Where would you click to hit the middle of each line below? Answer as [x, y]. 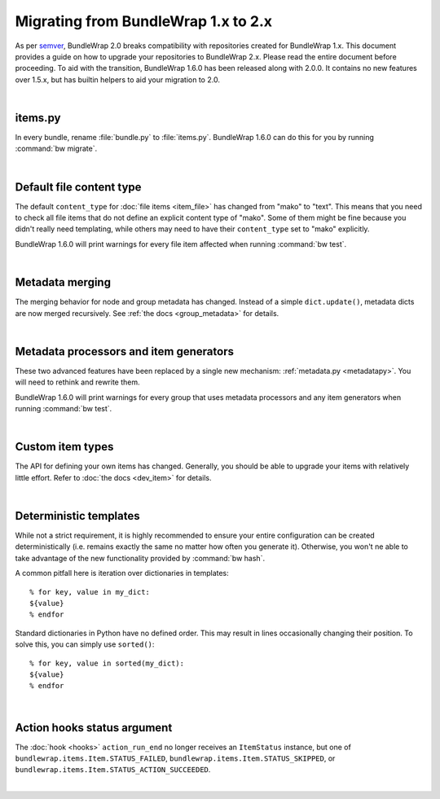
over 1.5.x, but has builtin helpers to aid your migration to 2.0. [117, 79]
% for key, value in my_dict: [90, 592]
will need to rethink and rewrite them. [77, 382]
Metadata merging [63, 282]
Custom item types [64, 447]
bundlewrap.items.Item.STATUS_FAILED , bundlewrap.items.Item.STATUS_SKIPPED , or [175, 758]
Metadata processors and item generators [124, 351]
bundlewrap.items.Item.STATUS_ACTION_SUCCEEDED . [113, 770]
